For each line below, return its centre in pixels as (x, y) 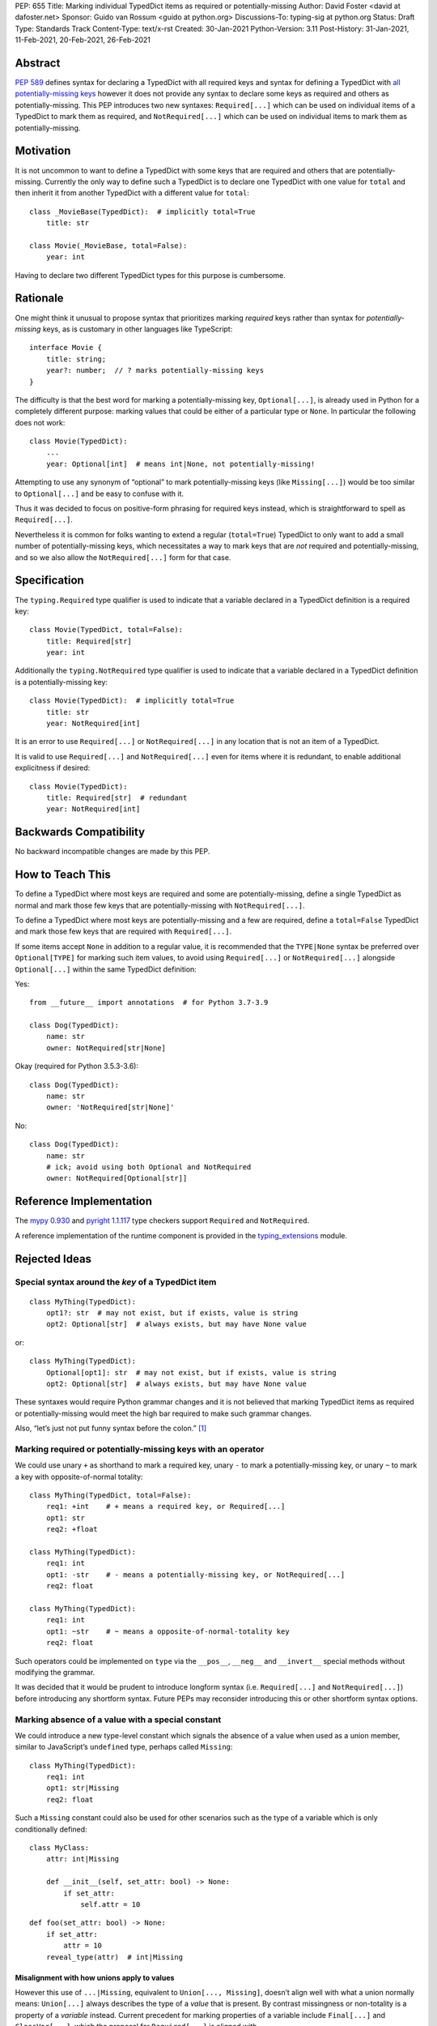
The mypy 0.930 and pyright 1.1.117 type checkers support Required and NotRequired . (162, 1220)
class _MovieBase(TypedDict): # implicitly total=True (142, 212)
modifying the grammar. (55, 1672)
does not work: (40, 422)
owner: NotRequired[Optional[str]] (117, 1178)
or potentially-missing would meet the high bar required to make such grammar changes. (163, 1413)
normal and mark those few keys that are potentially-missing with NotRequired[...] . (160, 905)
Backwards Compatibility (80, 832)
